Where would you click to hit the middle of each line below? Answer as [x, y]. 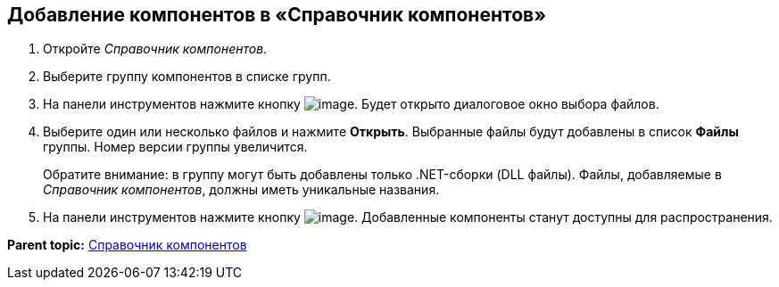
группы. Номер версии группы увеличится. [175, 147]
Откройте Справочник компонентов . [155, 49]
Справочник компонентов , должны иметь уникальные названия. [241, 190]
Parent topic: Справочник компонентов [127, 245]
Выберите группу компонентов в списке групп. [187, 77]
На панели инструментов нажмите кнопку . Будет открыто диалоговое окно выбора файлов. [351, 104]
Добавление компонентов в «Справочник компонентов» [277, 15]
